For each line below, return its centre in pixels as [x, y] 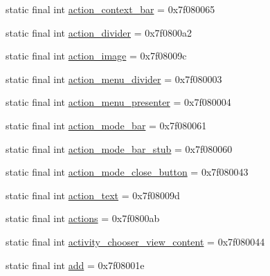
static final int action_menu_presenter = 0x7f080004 [118, 102]
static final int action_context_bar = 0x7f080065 [110, 9]
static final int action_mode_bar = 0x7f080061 [106, 125]
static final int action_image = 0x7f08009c [96, 56]
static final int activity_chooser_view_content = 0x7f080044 [135, 241]
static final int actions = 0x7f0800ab [83, 218]
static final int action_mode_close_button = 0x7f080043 [127, 172]
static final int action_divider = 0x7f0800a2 [99, 32]
